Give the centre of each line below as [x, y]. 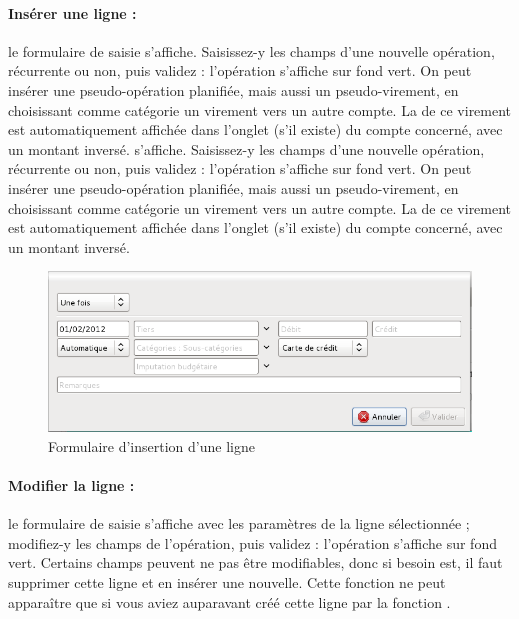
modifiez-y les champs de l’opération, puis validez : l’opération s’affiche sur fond [252, 542]
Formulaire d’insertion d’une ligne [151, 445]
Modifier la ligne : [71, 485]
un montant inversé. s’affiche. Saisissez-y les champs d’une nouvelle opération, [246, 148]
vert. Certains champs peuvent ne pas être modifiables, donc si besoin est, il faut [255, 562]
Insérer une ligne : [72, 12]
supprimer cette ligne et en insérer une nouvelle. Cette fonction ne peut [227, 581]
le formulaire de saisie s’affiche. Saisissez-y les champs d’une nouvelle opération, [251, 50]
